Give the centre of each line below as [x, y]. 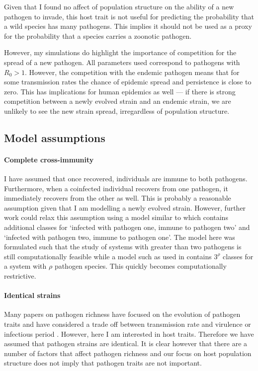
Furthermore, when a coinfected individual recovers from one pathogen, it [116, 188]
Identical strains [32, 295]
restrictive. [20, 276]
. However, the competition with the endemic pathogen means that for [132, 72]
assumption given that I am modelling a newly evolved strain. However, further [125, 207]
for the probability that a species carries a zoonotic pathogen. [98, 36]
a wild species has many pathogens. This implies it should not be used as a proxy [128, 26]
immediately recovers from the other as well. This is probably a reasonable [118, 198]
